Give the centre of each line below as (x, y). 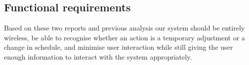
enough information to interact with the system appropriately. (98, 56)
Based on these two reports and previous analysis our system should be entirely (124, 28)
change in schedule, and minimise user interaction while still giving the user (119, 47)
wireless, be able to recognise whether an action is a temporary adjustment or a (124, 37)
